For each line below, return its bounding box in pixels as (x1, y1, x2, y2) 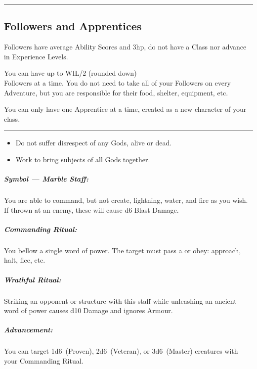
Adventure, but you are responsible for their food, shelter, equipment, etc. (4, 87, 228, 97)
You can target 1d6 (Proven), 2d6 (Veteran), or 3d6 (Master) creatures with (4, 346, 238, 356)
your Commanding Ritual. (4, 355, 84, 366)
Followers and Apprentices (4, 18, 142, 34)
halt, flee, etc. (4, 255, 45, 265)
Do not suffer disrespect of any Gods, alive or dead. (15, 138, 172, 148)
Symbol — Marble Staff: (4, 174, 88, 184)
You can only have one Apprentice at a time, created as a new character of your (4, 104, 247, 114)
